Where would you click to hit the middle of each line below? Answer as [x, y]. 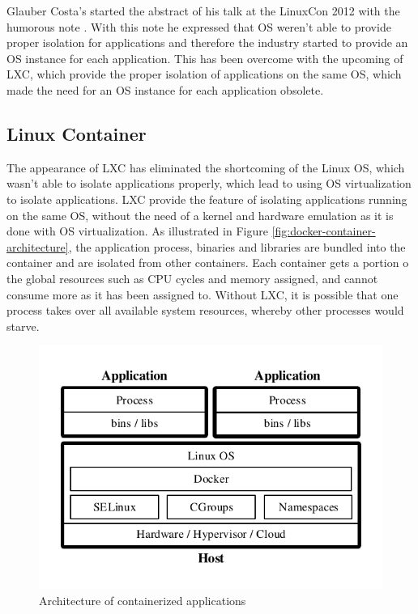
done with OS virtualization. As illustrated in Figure [137, 231]
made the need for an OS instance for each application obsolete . [165, 89]
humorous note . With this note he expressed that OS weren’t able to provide [199, 26]
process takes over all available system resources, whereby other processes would [205, 310]
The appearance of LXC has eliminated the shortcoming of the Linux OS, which [206, 167]
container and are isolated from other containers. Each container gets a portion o [208, 263]
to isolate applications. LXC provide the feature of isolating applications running [207, 199]
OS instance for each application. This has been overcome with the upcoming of [205, 58]
